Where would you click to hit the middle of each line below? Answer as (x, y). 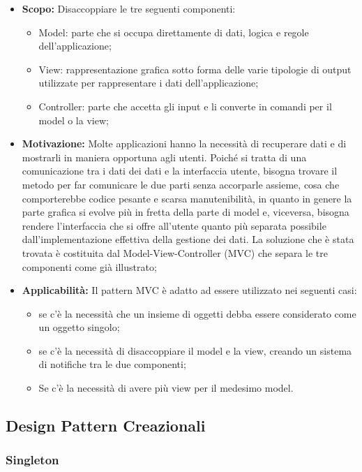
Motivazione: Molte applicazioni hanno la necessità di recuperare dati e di (184, 143)
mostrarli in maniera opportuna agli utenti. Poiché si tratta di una (164, 157)
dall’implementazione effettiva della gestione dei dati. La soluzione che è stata (188, 239)
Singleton (32, 460)
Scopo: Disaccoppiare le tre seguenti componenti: (129, 8)
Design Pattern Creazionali (106, 426)
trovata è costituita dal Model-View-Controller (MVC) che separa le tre (175, 252)
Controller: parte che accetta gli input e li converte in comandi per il (185, 106)
